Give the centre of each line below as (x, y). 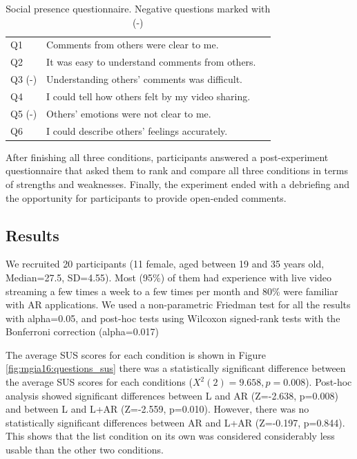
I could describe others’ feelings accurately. (137, 130)
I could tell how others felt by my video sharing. (148, 96)
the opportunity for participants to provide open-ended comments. (146, 197)
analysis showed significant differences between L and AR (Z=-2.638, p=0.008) (172, 395)
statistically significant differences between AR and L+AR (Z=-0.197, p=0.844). (175, 422)
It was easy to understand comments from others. (151, 62)
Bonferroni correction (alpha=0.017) (83, 331)
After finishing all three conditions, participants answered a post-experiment (167, 157)
